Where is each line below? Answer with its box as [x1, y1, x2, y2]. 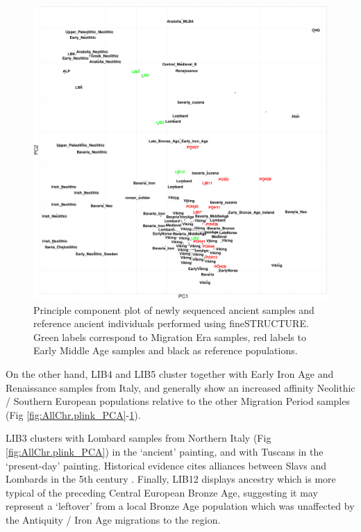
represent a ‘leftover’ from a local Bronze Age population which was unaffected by [6, 499, 355, 513]
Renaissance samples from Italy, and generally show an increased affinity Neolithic [6, 380, 355, 394]
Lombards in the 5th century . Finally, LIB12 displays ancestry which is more [6, 472, 336, 486]
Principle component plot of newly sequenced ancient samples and [33, 302, 314, 317]
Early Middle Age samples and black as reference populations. [33, 343, 298, 358]
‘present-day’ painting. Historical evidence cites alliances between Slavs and [6, 458, 327, 472]
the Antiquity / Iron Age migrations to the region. [6, 512, 221, 526]
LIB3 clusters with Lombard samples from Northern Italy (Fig [6, 431, 271, 445]
